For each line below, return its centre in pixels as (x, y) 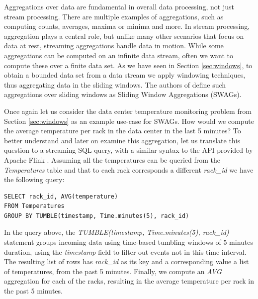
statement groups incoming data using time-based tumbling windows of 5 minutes (129, 242)
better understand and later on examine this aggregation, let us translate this (122, 140)
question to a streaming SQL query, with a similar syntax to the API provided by (129, 150)
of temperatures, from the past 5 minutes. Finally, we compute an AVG (113, 271)
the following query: (34, 179)
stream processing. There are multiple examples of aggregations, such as (114, 16)
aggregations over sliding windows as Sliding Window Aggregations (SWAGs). (123, 94)
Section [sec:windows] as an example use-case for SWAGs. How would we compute (129, 121)
